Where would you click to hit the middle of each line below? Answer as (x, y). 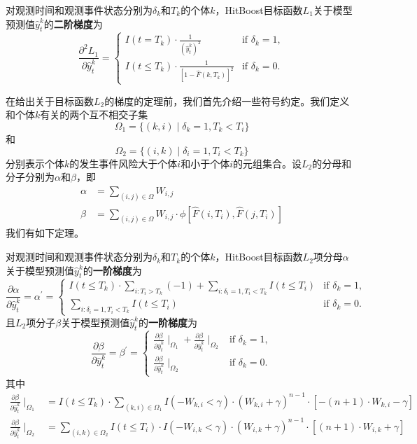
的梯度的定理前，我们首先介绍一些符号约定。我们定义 (227, 100)
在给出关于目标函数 (50, 100)
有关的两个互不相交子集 (94, 115)
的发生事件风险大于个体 (123, 163)
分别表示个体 (35, 163)
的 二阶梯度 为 (73, 23)
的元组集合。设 (267, 163)
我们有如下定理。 (45, 233)
